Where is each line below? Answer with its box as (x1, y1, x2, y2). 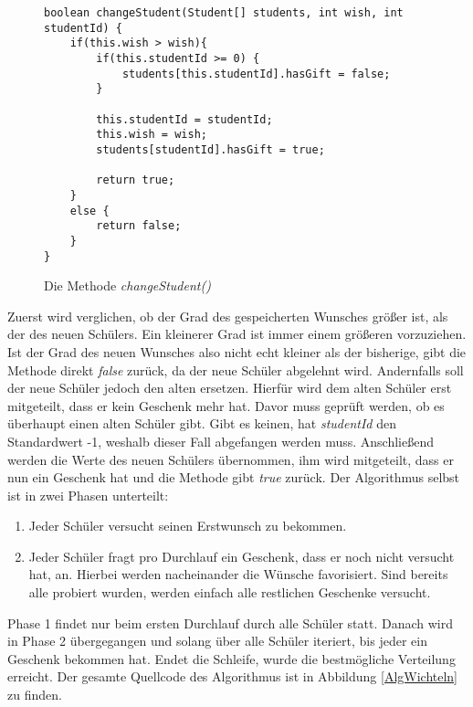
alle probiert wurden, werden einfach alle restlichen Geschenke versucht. (28, 583, 431, 602)
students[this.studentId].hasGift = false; (121, 67, 391, 80)
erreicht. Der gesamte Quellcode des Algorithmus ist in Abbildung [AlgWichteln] (7, 667, 457, 686)
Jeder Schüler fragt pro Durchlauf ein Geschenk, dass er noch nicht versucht (28, 546, 455, 565)
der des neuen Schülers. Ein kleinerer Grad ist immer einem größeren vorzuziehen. (7, 324, 467, 343)
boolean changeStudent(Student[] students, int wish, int (44, 6, 404, 19)
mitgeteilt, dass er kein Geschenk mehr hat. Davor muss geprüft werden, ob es (7, 396, 445, 415)
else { (69, 204, 110, 217)
